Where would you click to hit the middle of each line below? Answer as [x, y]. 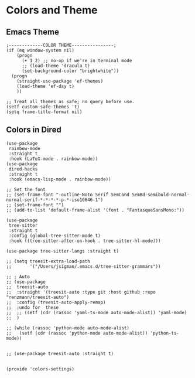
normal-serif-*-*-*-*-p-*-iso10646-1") [55, 200]
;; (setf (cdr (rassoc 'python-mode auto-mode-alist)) [77, 333]
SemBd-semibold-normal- [161, 195]
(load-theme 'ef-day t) [46, 86]
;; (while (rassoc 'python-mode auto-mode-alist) [68, 328]
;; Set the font [26, 189]
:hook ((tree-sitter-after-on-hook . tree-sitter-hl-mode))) [85, 241]
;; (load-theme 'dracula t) [56, 66]
